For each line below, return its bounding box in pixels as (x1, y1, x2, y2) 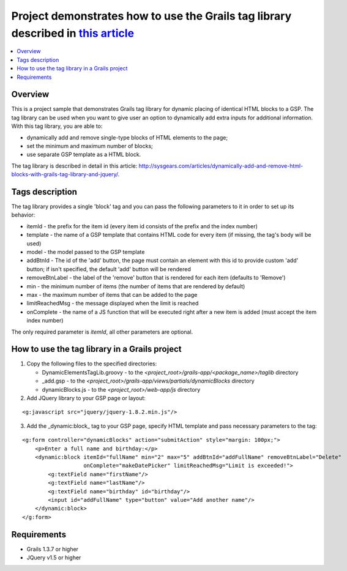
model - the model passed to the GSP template (26, 248, 145, 256)
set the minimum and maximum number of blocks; (26, 142, 153, 149)
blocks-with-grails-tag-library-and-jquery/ (11, 171, 119, 178)
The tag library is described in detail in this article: (11, 162, 138, 170)
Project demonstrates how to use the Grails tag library (11, 9, 292, 23)
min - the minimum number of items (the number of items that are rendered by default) (26, 282, 245, 290)
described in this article (11, 26, 135, 40)
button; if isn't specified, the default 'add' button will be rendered (26, 265, 191, 272)
